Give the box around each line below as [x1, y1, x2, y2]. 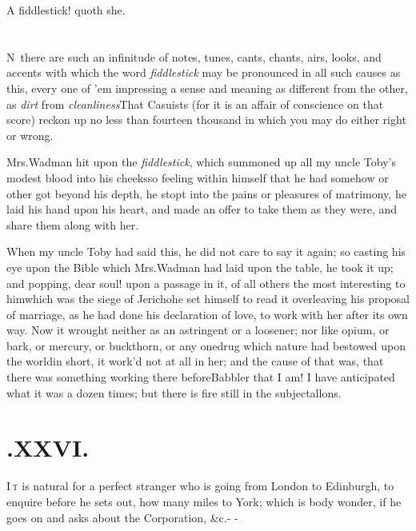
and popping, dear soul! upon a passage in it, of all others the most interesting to [6, 274, 406, 291]
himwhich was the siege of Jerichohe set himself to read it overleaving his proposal [6, 290, 410, 307]
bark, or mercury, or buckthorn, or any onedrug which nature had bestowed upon [6, 337, 406, 353]
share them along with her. [6, 216, 139, 233]
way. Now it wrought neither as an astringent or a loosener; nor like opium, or [6, 321, 390, 338]
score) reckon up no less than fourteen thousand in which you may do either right [6, 111, 406, 128]
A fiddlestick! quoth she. [6, 2, 126, 18]
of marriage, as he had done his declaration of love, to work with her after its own [6, 305, 408, 322]
